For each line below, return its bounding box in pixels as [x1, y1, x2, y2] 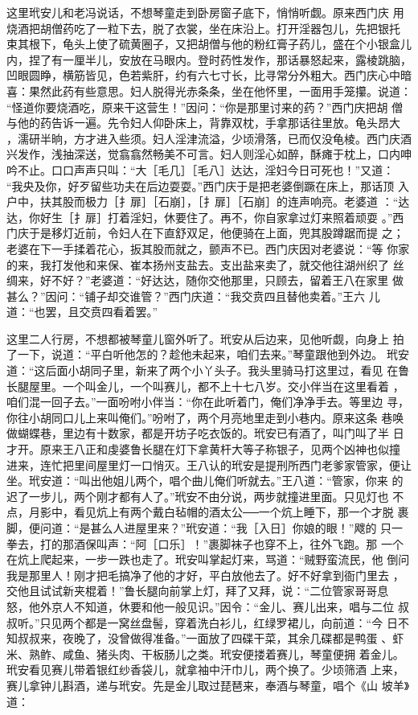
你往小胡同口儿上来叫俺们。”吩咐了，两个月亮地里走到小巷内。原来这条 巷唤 [6, 409, 404, 425]
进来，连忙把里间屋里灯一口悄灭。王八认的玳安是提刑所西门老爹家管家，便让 [6, 456, 412, 473]
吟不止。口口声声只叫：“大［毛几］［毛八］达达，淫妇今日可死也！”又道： [6, 161, 395, 178]
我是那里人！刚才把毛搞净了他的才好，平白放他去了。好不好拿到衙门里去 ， [6, 566, 404, 583]
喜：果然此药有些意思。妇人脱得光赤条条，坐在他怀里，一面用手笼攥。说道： [6, 82, 412, 99]
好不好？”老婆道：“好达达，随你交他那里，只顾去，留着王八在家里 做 [39, 272, 404, 289]
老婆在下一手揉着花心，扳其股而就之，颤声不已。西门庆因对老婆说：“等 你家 [6, 240, 410, 257]
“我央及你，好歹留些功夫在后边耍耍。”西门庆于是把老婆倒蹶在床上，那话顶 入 [6, 177, 409, 194]
